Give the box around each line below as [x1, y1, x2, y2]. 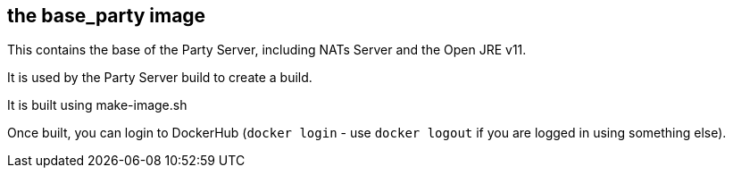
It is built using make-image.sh [7, 97, 187, 113]
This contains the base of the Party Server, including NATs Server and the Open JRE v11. [7, 42, 527, 58]
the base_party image [7, 4, 206, 27]
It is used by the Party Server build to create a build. [7, 70, 312, 86]
